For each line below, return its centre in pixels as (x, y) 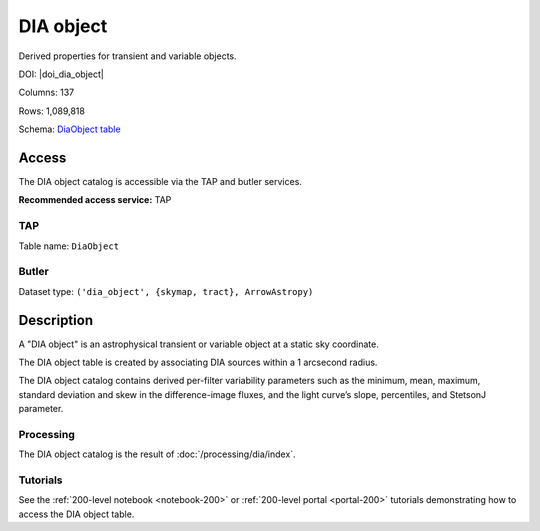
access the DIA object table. (76, 514)
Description (56, 320)
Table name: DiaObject (69, 246)
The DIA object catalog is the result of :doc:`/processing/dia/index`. (157, 454)
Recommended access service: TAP (95, 200)
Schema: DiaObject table (69, 129)
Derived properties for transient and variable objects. (127, 56)
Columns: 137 (46, 92)
